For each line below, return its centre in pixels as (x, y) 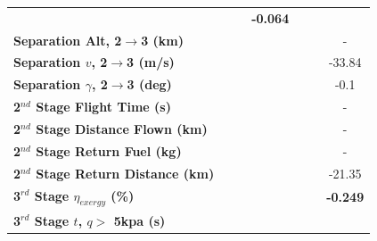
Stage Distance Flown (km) (122, 128)
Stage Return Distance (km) (125, 173)
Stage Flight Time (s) (103, 107)
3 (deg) (149, 84)
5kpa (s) (139, 220)
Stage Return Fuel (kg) (109, 150)
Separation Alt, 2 (68, 40)
